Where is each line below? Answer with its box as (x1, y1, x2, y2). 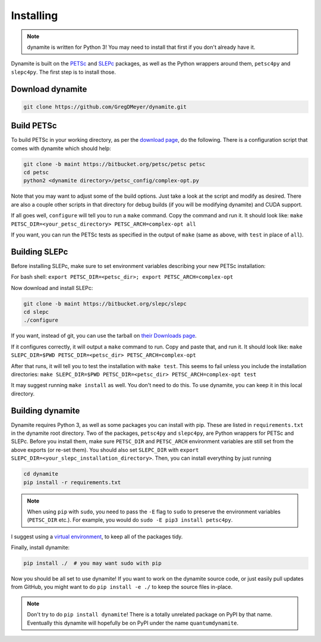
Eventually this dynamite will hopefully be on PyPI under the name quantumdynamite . (27, 619, 239, 627)
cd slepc (23, 308, 49, 315)
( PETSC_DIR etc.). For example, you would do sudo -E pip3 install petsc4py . (27, 516, 233, 523)
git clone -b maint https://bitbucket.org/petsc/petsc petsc (23, 161, 206, 167)
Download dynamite (11, 84, 87, 94)
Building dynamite (11, 406, 80, 416)
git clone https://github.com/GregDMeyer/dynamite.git (23, 103, 187, 110)
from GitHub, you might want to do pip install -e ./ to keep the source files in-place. (11, 584, 233, 591)
